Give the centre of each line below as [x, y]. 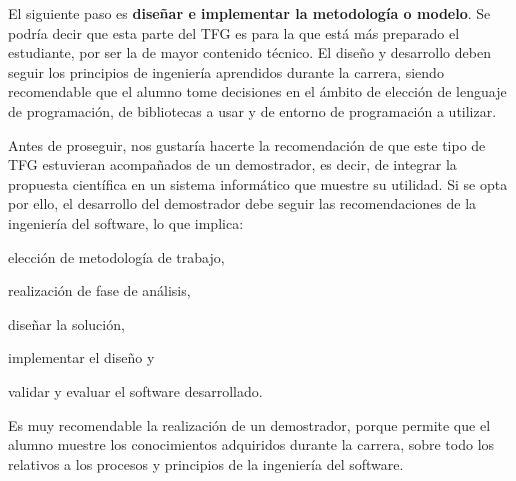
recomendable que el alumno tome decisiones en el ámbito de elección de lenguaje [257, 91]
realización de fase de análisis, [99, 290]
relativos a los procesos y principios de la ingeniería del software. [206, 463]
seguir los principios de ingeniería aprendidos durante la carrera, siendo [226, 71]
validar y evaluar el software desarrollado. [135, 390]
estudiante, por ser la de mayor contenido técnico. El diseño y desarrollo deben [249, 52]
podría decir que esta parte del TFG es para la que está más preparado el [234, 32]
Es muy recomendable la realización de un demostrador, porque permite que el [249, 424]
